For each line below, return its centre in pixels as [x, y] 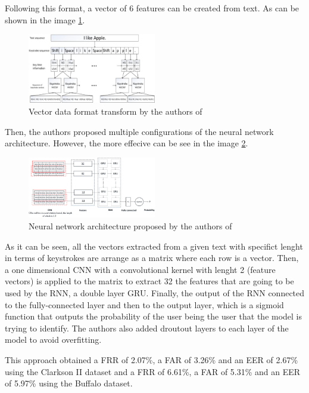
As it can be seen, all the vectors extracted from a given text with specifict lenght [154, 246]
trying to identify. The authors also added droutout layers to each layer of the [147, 328]
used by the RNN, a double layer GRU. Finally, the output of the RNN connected [155, 292]
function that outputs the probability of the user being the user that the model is [154, 316]
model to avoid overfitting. [53, 340]
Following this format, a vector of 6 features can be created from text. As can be [152, 8]
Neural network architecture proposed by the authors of [130, 225]
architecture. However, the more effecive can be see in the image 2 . [127, 143]
